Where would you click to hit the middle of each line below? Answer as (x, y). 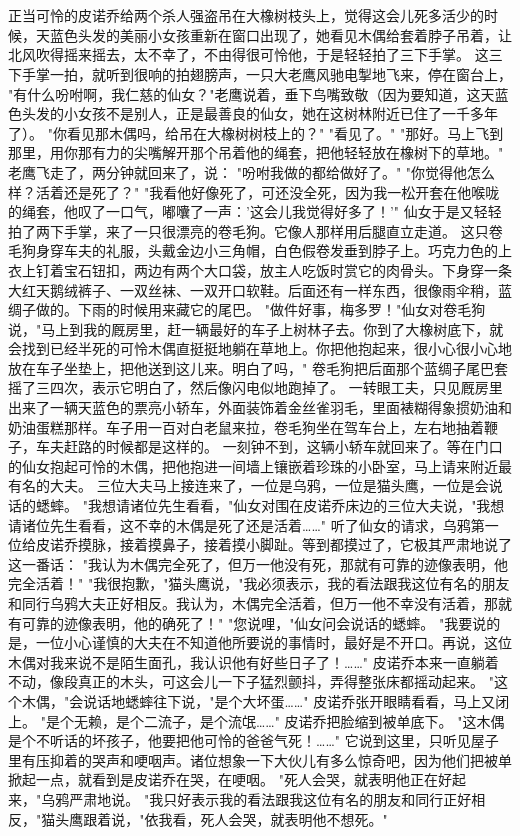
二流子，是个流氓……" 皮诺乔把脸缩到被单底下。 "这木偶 (324, 720)
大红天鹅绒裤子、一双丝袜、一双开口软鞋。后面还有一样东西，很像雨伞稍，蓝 (260, 289)
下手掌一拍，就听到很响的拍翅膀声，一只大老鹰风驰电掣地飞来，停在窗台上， (260, 73)
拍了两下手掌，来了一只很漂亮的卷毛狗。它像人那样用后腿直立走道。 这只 (248, 230)
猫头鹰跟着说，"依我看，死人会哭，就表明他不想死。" (214, 818)
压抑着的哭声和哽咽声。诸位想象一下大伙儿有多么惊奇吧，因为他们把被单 (273, 759)
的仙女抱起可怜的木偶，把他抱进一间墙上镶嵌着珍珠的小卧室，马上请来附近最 (260, 465)
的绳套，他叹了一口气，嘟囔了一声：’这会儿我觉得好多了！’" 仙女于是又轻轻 (255, 211)
